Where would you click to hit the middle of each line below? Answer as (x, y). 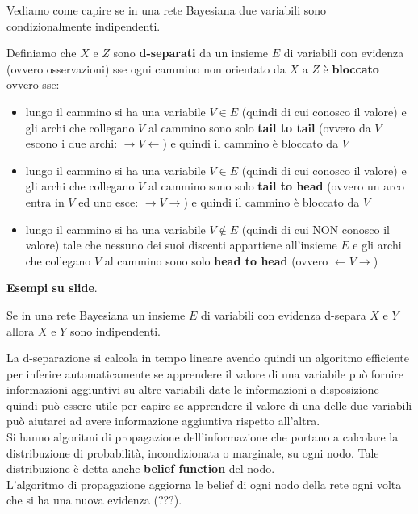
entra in (45, 201)
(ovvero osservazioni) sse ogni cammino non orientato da (146, 68)
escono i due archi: (71, 143)
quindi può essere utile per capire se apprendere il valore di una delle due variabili (209, 405)
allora (21, 330)
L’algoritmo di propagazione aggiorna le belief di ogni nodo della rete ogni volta (204, 484)
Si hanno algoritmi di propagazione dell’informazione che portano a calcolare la (203, 437)
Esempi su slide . (52, 288)
